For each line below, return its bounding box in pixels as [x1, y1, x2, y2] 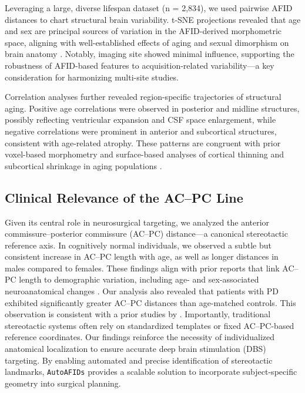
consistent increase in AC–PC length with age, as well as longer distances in [5, 250, 279, 263]
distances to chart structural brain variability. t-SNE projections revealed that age [5, 13, 301, 25]
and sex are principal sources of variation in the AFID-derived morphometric [5, 25, 282, 37]
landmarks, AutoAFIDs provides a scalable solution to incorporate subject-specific [5, 365, 297, 378]
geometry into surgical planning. [5, 377, 121, 389]
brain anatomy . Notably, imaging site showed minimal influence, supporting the [5, 48, 294, 60]
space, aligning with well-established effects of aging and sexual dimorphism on [5, 36, 289, 48]
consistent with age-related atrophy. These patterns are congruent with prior [5, 136, 281, 149]
